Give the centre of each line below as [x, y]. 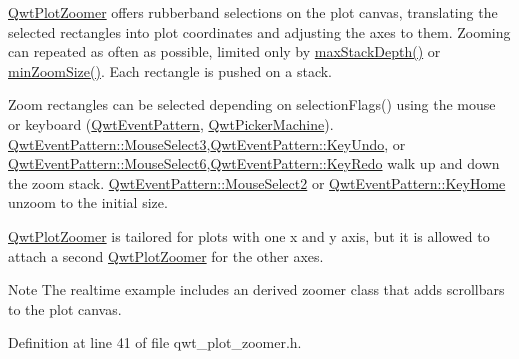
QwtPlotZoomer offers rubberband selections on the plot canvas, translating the [253, 12]
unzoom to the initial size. [88, 202]
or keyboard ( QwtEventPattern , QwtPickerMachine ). [171, 123]
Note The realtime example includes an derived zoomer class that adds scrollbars [256, 289]
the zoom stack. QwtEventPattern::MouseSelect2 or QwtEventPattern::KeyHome [257, 182]
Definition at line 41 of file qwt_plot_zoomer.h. [155, 342]
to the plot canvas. [65, 308]
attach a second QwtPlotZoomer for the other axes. [166, 255]
